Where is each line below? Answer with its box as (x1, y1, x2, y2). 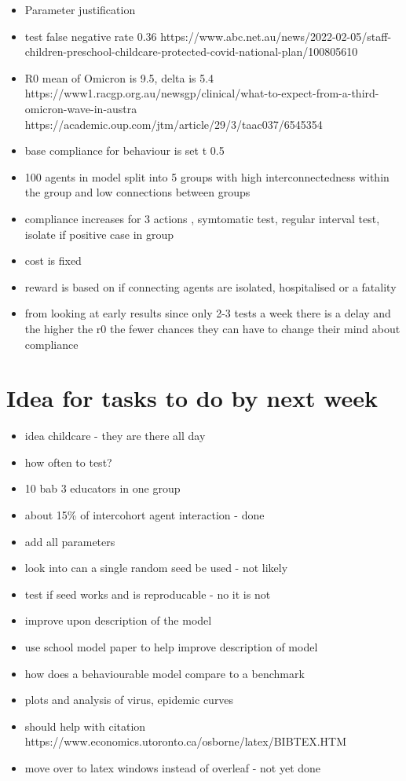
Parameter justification (24, 2, 136, 17)
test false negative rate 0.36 (24, 27, 157, 44)
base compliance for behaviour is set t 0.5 (24, 142, 225, 159)
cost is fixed (24, 252, 82, 269)
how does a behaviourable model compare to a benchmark (24, 665, 305, 681)
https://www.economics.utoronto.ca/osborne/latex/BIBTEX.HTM (24, 733, 347, 750)
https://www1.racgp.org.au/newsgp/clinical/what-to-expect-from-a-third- (24, 85, 379, 101)
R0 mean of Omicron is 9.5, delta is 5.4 (24, 69, 214, 86)
